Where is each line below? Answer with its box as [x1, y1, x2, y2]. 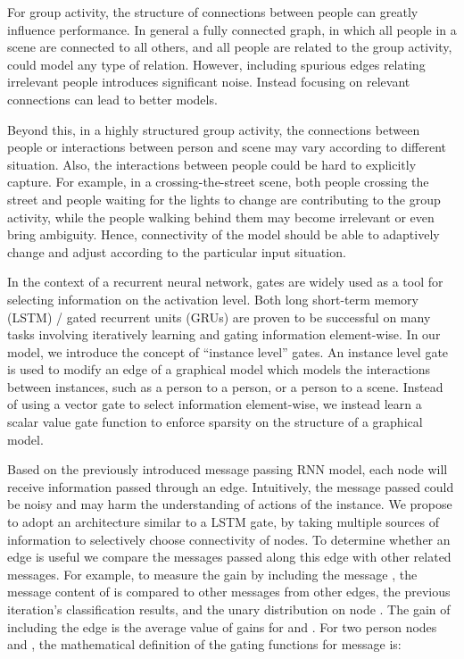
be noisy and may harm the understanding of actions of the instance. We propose [7, 495, 452, 513]
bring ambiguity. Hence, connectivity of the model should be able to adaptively [7, 225, 440, 244]
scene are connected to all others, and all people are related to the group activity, [7, 38, 452, 56]
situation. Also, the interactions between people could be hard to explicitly [7, 154, 417, 173]
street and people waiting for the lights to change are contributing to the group [7, 189, 441, 208]
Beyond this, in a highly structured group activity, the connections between [7, 120, 420, 138]
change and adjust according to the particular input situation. [7, 242, 346, 261]
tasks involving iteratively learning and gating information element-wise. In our [7, 325, 441, 344]
